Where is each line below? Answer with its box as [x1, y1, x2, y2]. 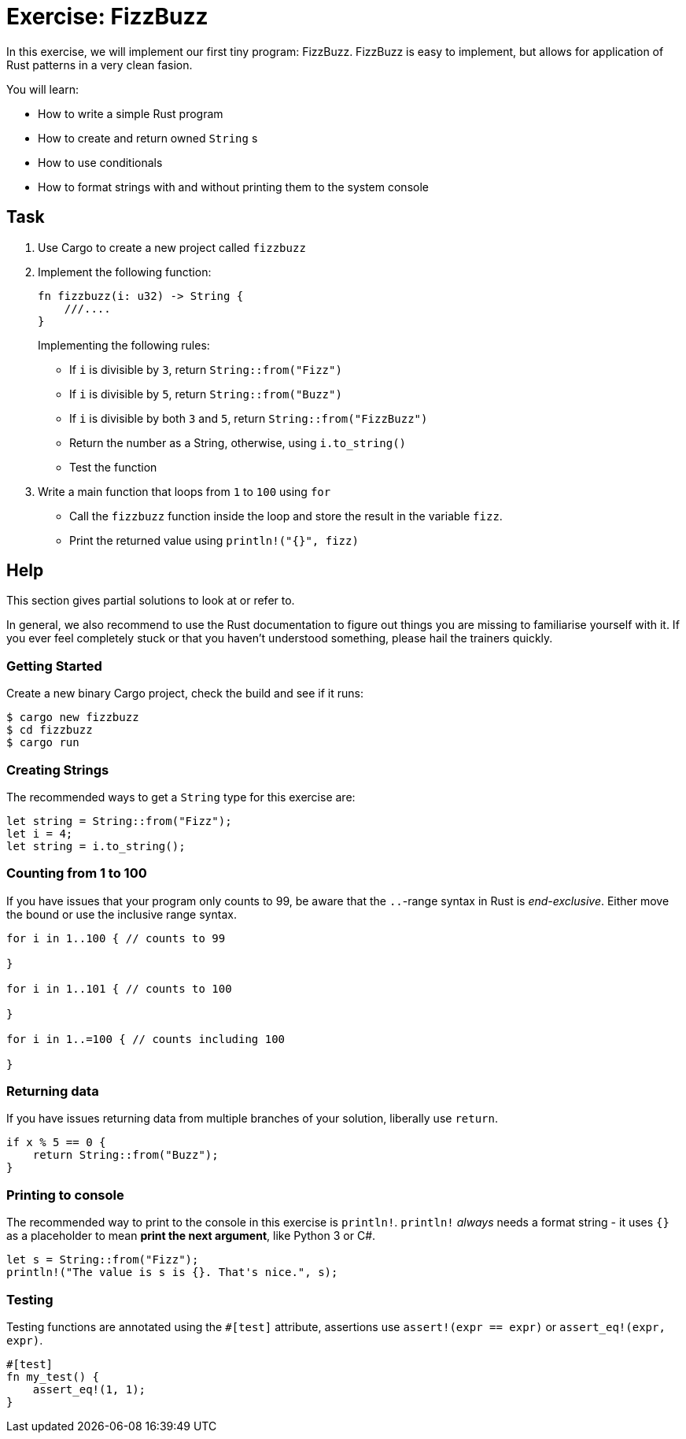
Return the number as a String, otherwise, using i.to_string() [69, 435, 407, 449]
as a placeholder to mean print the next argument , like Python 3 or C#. [6, 1229, 376, 1243]
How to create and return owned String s [38, 131, 258, 145]
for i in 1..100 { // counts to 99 [6, 931, 226, 945]
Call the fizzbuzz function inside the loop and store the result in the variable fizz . [69, 509, 503, 523]
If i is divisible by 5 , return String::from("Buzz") [69, 387, 342, 401]
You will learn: [6, 82, 79, 96]
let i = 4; [6, 827, 73, 840]
